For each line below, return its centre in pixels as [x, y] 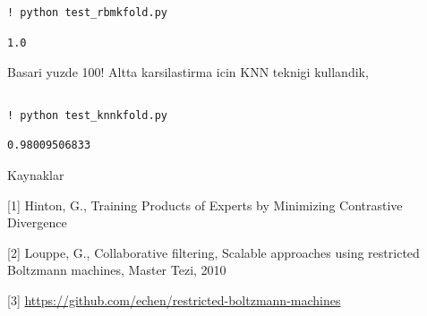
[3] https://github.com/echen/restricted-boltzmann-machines [174, 299]
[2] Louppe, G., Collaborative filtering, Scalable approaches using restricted [213, 252]
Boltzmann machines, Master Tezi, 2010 [117, 270]
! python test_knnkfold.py [87, 115]
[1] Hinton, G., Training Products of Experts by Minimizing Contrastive [205, 205]
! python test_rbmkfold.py [87, 13]
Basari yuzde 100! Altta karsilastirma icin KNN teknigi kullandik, [188, 72]
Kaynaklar [36, 174]
